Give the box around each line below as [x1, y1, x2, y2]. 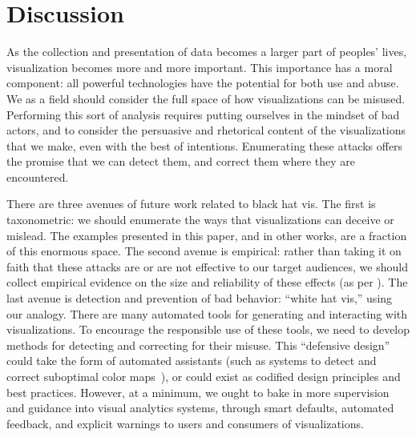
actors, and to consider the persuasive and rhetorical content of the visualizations [6, 122, 406, 138]
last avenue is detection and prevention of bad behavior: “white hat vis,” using [6, 290, 393, 307]
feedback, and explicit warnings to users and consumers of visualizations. [6, 415, 364, 431]
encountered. [6, 168, 69, 185]
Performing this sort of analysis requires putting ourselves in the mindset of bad [6, 106, 400, 122]
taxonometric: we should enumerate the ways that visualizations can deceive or [6, 211, 394, 228]
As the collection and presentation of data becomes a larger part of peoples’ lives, [6, 43, 407, 60]
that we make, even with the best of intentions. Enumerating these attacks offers [6, 137, 403, 154]
